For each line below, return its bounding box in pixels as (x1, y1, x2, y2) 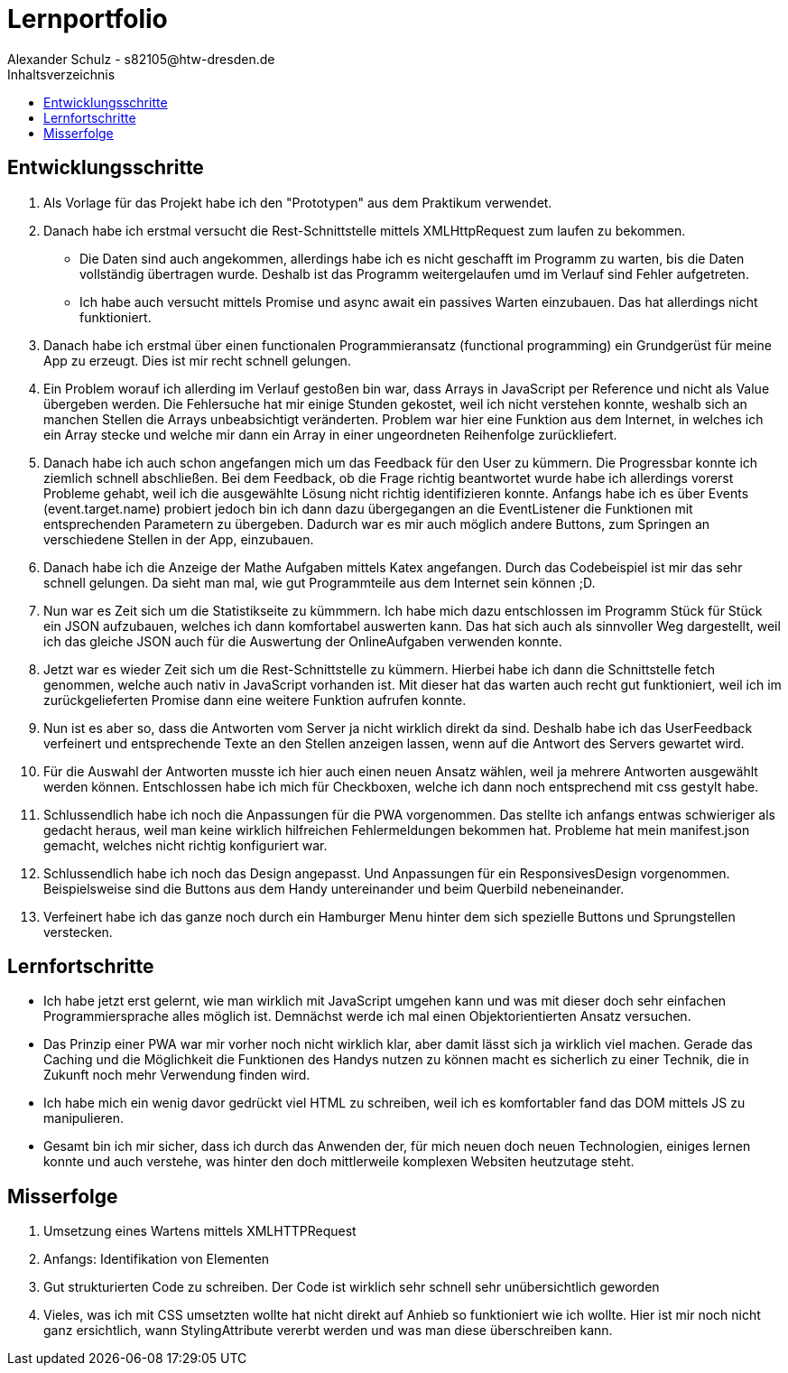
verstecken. (43, 923, 113, 940)
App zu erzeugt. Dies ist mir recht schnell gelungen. (43, 352, 351, 368)
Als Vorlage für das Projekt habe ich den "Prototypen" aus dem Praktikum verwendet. (43, 194, 552, 210)
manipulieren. (43, 1110, 125, 1127)
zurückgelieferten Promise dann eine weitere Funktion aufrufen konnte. (43, 691, 467, 708)
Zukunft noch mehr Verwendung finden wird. (43, 1067, 311, 1083)
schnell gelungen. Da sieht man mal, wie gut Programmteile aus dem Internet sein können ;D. (43, 574, 596, 590)
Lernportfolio (7, 4, 168, 34)
